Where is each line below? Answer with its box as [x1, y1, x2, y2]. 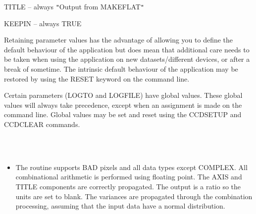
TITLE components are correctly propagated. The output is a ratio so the [15, 181, 241, 191]
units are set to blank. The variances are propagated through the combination [15, 191, 253, 201]
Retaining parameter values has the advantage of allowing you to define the [4, 35, 233, 45]
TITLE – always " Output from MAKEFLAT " [4, 1, 145, 11]
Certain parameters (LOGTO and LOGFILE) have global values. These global [4, 90, 243, 100]
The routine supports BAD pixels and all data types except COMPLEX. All [15, 162, 248, 172]
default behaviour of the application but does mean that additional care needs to [4, 44, 250, 54]
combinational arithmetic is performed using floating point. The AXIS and [15, 171, 242, 182]
